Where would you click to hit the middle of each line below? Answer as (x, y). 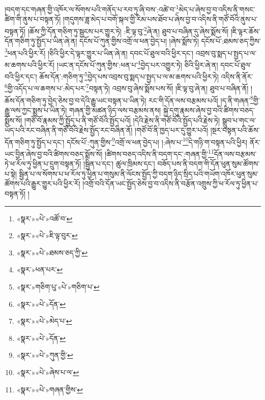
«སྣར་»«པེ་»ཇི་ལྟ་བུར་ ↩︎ (47, 235)
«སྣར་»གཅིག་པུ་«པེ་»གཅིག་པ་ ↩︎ (58, 286)
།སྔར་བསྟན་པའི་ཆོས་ (235, 130)
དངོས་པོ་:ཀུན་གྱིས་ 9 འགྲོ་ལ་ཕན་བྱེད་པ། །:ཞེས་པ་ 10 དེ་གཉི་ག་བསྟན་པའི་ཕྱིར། (157, 141)
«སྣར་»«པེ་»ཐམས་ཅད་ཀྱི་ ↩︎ (52, 252)
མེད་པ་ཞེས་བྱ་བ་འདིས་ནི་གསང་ (217, 9)
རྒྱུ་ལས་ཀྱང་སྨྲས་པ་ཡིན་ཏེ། (36, 110)
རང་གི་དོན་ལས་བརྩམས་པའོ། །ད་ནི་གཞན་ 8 (201, 99)
